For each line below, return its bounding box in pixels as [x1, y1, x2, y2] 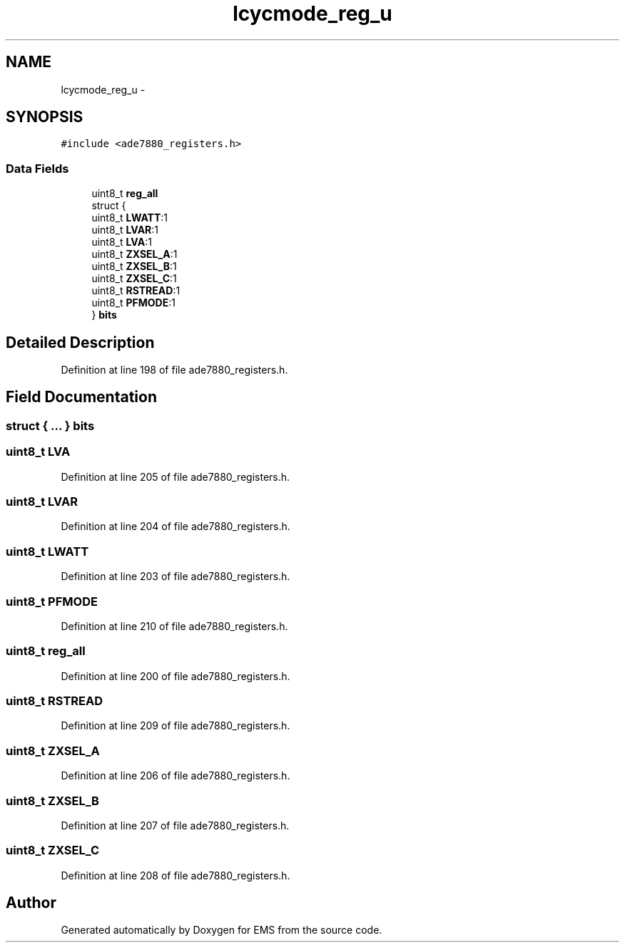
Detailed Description [6, 333, 155, 351]
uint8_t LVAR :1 [91, 224, 159, 236]
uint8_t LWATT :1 [91, 211, 168, 224]
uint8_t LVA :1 [91, 236, 152, 249]
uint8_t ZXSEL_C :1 [91, 272, 177, 285]
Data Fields [6, 161, 69, 176]
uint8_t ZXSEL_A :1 [91, 248, 178, 261]
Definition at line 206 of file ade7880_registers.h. [61, 769, 290, 782]
